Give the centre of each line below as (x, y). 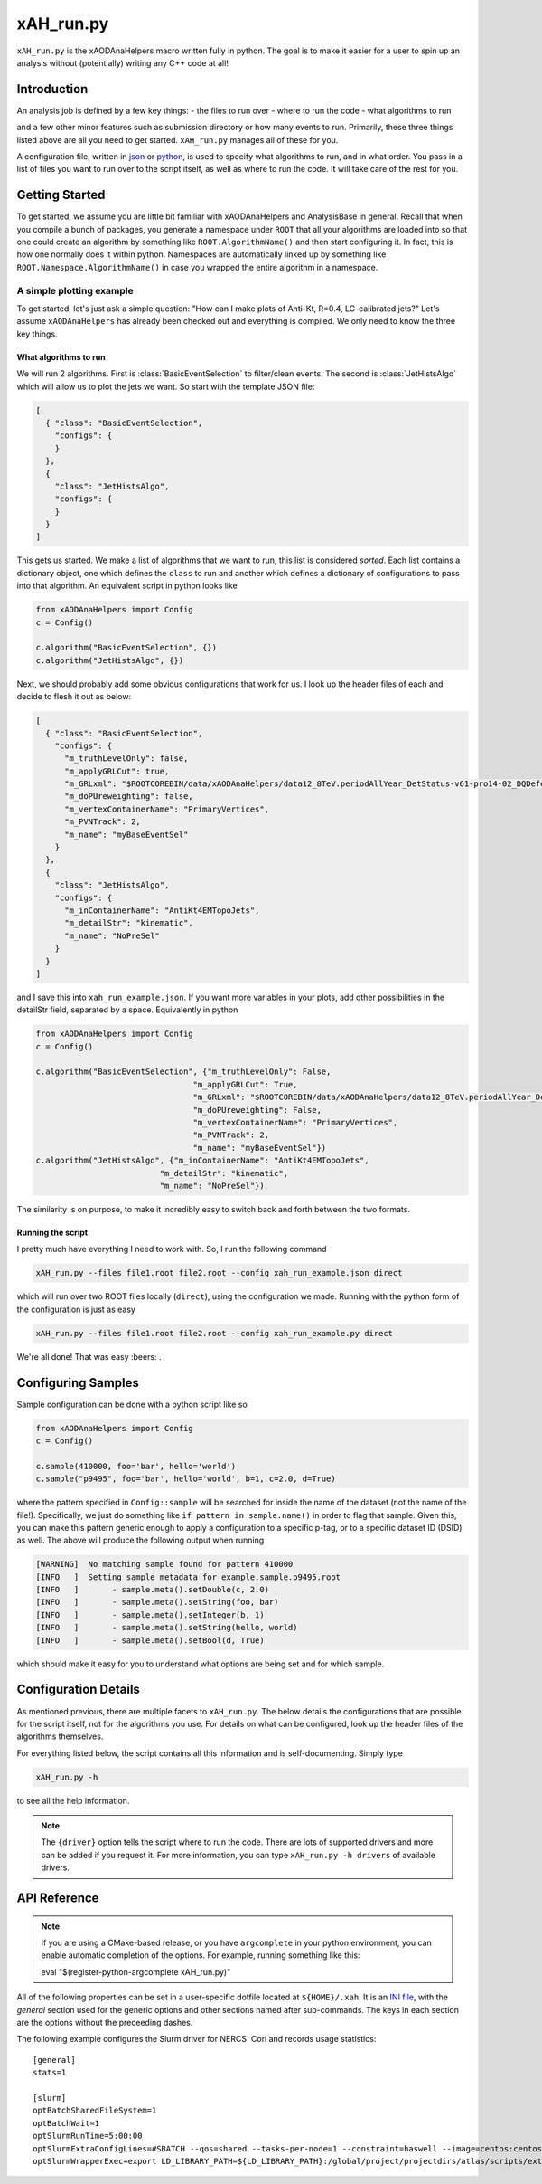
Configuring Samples (78, 1383)
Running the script (52, 1232)
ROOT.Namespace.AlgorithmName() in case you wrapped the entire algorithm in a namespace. (197, 267)
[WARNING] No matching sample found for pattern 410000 (164, 1564)
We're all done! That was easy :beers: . (89, 1356)
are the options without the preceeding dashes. (105, 2022)
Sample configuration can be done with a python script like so (132, 1404)
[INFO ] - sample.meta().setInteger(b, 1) (150, 1614)
